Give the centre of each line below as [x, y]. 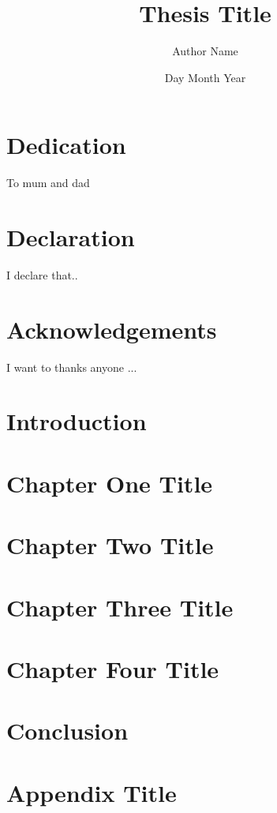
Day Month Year [205, 77]
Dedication [66, 145]
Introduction [77, 421]
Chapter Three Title [120, 607]
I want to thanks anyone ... [72, 367]
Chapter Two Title [110, 545]
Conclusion [67, 731]
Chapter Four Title [113, 668]
